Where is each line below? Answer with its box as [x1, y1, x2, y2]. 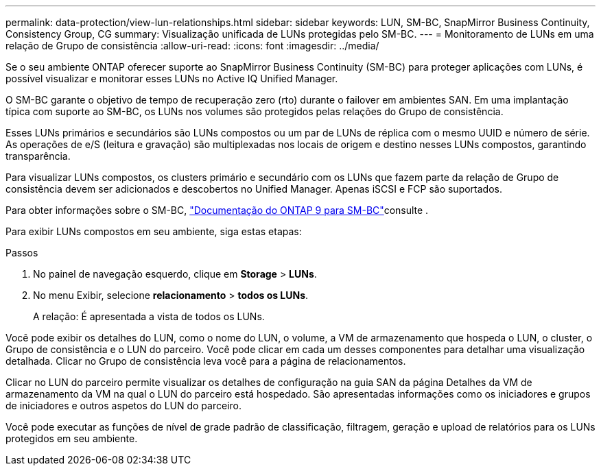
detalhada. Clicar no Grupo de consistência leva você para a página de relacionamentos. [5, 355, 406, 367]
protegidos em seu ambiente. [5, 433, 138, 444]
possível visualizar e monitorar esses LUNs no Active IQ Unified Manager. [5, 73, 338, 84]
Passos [5, 247, 38, 258]
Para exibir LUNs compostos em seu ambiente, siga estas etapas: [5, 226, 302, 237]
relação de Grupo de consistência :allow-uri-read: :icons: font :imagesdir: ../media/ [5, 40, 379, 51]
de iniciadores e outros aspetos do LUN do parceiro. [5, 400, 241, 411]
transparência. [5, 150, 71, 162]
